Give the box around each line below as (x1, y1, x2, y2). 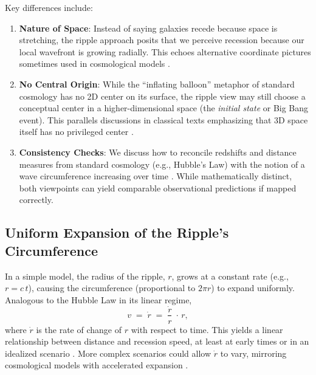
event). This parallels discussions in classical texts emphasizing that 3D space (19, 113, 308, 126)
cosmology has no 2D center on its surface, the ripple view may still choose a (19, 89, 306, 102)
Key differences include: (5, 1, 93, 13)
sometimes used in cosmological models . (19, 57, 170, 70)
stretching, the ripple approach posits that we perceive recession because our (19, 33, 304, 46)
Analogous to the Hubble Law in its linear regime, (5, 293, 192, 306)
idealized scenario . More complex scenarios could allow (5, 346, 211, 359)
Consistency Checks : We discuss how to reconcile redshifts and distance (19, 145, 297, 158)
